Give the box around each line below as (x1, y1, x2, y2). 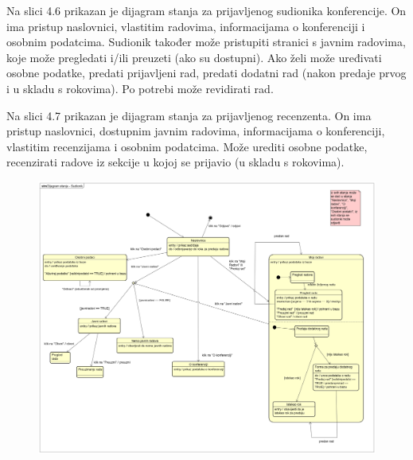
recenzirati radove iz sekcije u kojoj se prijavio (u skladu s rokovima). (6, 154, 345, 170)
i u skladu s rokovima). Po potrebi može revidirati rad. (6, 80, 274, 96)
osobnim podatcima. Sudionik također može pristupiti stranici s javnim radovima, (6, 33, 406, 50)
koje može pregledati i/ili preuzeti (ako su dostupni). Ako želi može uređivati (6, 49, 382, 65)
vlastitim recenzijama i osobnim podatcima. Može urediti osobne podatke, (6, 138, 368, 154)
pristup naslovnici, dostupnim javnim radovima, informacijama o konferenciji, (6, 123, 385, 139)
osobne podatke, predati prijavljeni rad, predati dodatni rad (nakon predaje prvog (6, 64, 407, 81)
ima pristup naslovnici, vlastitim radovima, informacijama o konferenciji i (6, 18, 365, 34)
